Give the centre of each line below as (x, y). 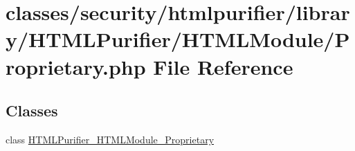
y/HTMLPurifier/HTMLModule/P (178, 39)
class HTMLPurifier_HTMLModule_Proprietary (110, 139)
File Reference (223, 66)
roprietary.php (76, 66)
